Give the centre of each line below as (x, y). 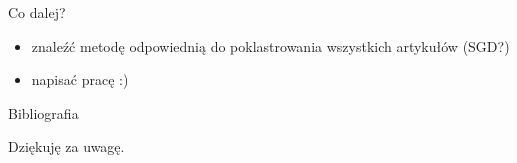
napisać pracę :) (80, 79)
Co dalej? (37, 12)
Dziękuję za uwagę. (66, 146)
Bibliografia (43, 112)
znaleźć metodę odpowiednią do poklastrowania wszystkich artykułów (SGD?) (270, 45)
